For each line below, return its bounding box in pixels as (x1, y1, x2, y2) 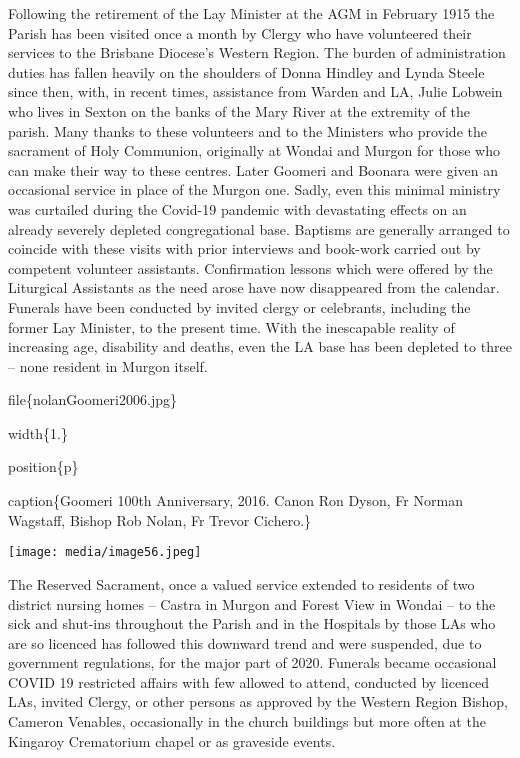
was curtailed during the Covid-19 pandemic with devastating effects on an (8, 198, 467, 219)
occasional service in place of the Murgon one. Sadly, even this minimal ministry (8, 179, 501, 200)
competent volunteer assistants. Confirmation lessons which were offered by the (8, 257, 493, 278)
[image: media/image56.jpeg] (8, 545, 202, 560)
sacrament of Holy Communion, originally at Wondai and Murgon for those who (8, 140, 500, 161)
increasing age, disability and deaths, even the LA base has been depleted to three (8, 336, 512, 357)
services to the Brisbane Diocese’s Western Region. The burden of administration (8, 42, 506, 63)
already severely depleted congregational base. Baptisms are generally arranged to (8, 218, 510, 239)
